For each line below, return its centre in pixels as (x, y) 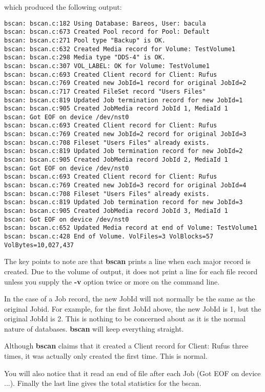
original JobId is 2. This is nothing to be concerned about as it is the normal (125, 319)
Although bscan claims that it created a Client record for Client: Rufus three (126, 346)
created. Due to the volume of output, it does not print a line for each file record (131, 271)
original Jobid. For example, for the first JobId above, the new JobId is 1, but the (133, 308)
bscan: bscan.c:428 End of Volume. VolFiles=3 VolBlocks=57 (109, 236)
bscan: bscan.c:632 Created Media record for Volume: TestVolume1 (120, 49)
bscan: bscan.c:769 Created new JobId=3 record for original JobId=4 (125, 186)
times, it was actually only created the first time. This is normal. (106, 356)
